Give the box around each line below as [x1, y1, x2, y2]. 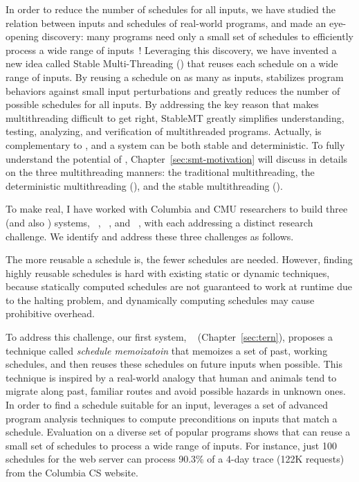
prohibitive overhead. [6, 306, 95, 321]
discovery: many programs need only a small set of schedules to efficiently [42, 29, 353, 44]
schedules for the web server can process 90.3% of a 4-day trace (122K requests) [6, 452, 344, 466]
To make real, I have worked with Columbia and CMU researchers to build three [6, 202, 348, 216]
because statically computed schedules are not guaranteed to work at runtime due [6, 279, 352, 294]
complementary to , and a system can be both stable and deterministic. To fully [6, 137, 345, 152]
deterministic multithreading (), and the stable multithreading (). [6, 178, 283, 193]
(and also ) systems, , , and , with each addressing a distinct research [6, 215, 313, 229]
